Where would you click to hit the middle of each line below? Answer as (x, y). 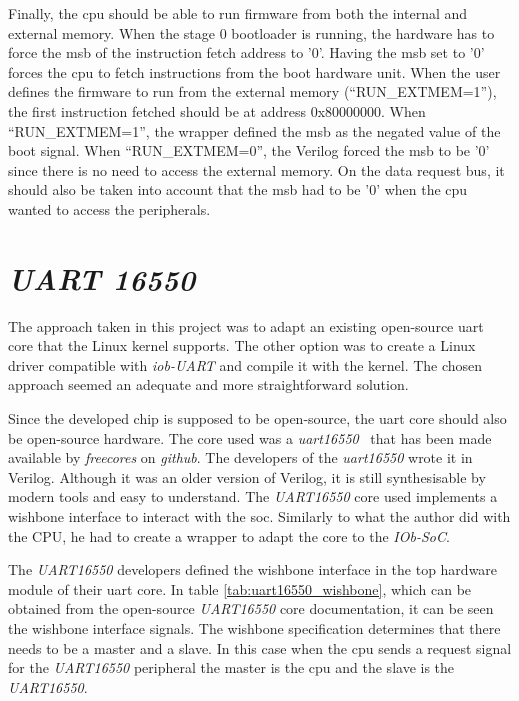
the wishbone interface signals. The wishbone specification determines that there (254, 627)
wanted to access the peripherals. (109, 208)
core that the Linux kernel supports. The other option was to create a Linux (242, 345)
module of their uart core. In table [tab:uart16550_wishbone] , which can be (240, 588)
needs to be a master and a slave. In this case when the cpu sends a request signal (260, 647)
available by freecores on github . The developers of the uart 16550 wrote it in (240, 457)
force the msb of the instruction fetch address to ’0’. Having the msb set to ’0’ (246, 52)
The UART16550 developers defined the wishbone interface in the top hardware (253, 569)
